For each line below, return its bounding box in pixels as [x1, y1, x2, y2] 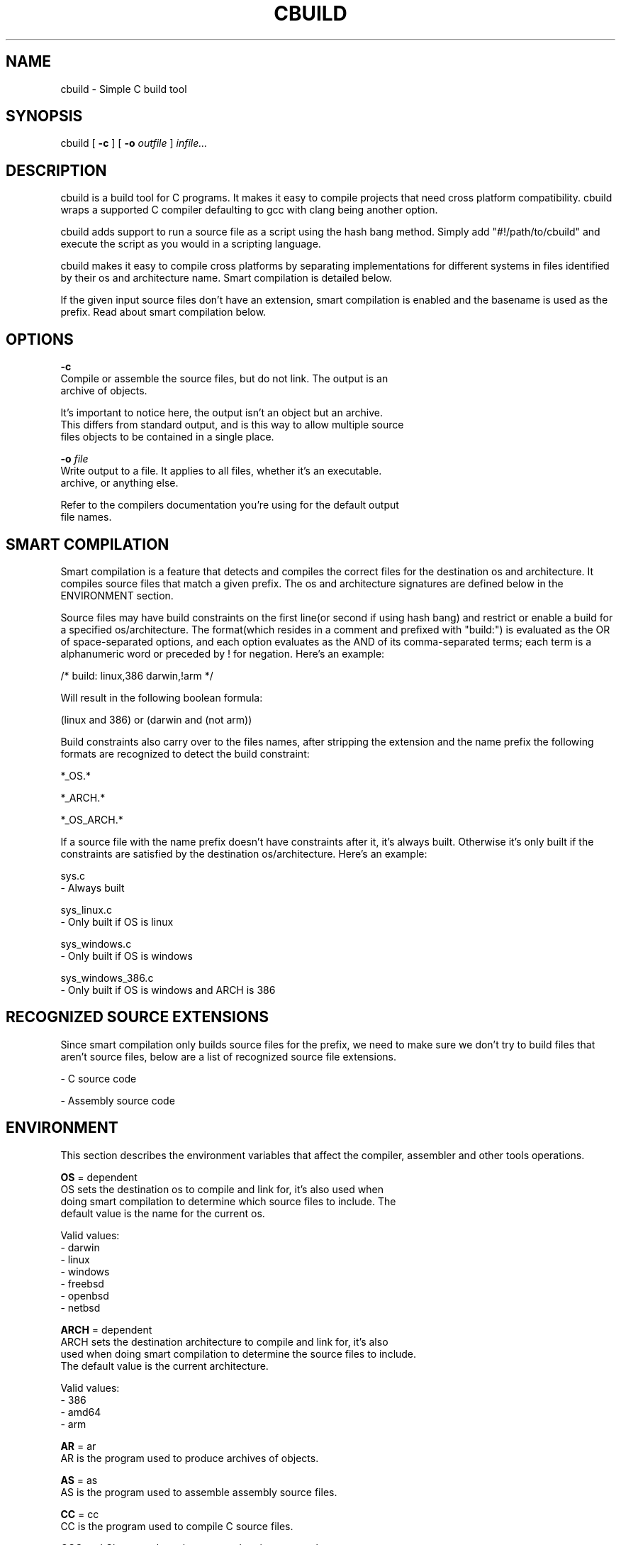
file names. [60, 511, 112, 524]
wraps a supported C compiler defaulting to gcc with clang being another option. [60, 204, 438, 216]
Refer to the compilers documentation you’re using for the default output [60, 499, 399, 511]
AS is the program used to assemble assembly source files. [60, 1485, 337, 1498]
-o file [60, 453, 89, 465]
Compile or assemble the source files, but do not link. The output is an [60, 372, 388, 385]
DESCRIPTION [6, 161, 107, 179]
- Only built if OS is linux [60, 915, 174, 928]
